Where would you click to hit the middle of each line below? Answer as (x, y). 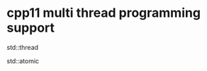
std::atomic (23, 60)
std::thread (23, 47)
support (30, 28)
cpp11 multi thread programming (104, 13)
